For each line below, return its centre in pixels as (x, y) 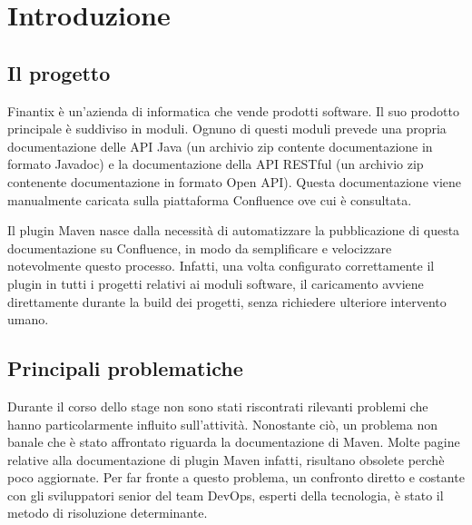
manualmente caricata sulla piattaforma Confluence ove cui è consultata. (210, 199)
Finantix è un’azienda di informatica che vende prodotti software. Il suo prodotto (233, 110)
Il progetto (59, 72)
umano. (28, 319)
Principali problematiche (125, 368)
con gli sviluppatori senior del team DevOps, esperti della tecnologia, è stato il (226, 495)
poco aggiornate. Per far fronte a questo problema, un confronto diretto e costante (236, 477)
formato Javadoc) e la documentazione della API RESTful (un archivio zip (216, 164)
